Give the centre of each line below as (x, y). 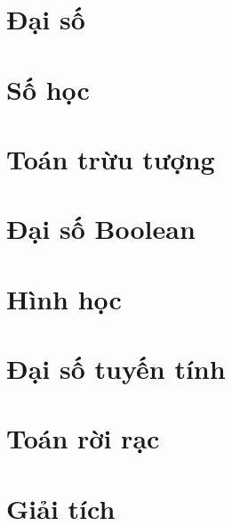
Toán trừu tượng (111, 158)
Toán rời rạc (83, 438)
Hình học (64, 298)
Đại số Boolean (101, 229)
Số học (48, 89)
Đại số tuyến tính (116, 369)
